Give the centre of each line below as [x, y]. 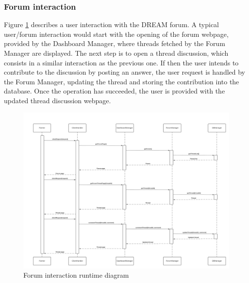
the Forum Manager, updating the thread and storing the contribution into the [122, 81]
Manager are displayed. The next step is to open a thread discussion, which [116, 53]
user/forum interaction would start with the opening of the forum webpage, [116, 34]
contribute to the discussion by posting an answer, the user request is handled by [124, 72]
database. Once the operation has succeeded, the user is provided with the [115, 91]
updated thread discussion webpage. [58, 100]
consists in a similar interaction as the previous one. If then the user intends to [121, 62]
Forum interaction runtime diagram [76, 275]
